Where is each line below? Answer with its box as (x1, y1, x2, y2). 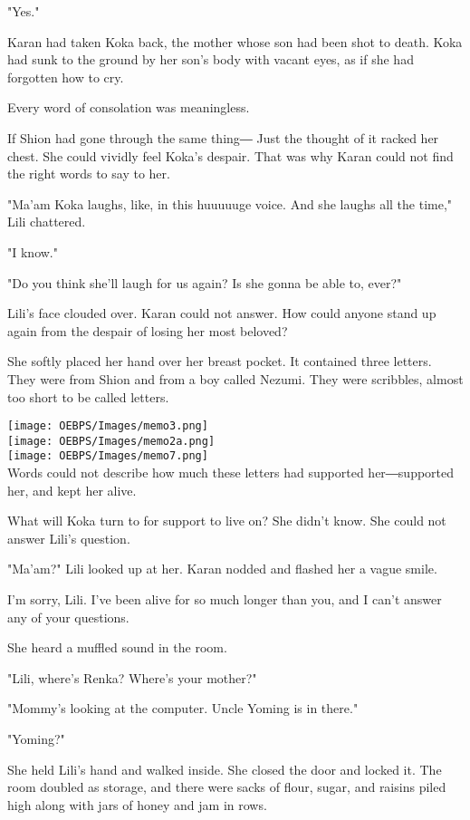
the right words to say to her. (7, 164, 170, 183)
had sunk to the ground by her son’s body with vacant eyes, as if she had (7, 50, 414, 69)
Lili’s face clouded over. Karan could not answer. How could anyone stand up (7, 304, 436, 323)
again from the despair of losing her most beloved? (7, 321, 288, 340)
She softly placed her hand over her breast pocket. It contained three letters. (7, 352, 432, 371)
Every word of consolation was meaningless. (7, 98, 250, 117)
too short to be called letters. (7, 387, 169, 406)
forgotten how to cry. (7, 67, 124, 86)
